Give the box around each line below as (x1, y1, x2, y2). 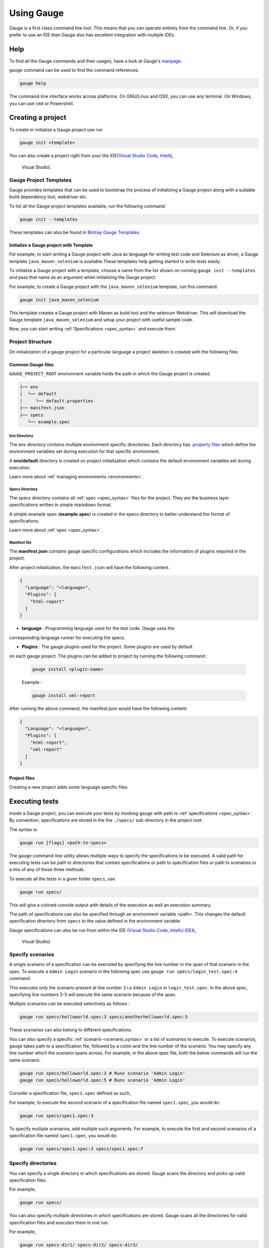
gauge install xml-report (32, 692, 96, 698)
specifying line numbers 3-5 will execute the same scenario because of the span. (9, 991, 176, 997)
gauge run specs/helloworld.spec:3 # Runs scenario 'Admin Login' (19, 1070, 185, 1076)
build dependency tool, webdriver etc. (9, 194, 87, 200)
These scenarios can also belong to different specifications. (9, 1027, 133, 1033)
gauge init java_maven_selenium (19, 297, 99, 303)
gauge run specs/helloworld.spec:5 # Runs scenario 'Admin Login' (19, 1077, 185, 1083)
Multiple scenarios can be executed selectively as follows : (9, 1001, 130, 1007)
